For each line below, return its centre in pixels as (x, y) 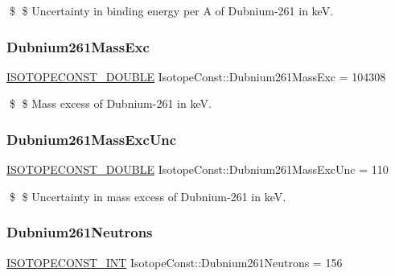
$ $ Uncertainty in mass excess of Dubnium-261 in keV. (148, 196)
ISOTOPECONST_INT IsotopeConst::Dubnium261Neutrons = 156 (175, 262)
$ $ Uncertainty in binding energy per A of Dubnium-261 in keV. (171, 10)
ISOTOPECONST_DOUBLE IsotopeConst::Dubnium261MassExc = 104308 (196, 76)
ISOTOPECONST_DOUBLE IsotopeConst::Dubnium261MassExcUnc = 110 (197, 169)
